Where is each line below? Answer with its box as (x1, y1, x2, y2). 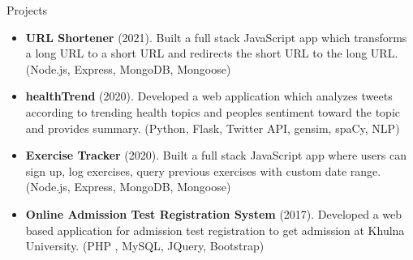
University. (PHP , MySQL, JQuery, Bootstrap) (25, 237, 265, 254)
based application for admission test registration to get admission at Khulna (25, 221, 405, 238)
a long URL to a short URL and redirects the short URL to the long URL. (25, 45, 398, 62)
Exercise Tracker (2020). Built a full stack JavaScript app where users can (25, 147, 407, 164)
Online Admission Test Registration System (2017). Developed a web (25, 205, 402, 222)
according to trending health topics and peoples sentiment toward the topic (25, 103, 400, 120)
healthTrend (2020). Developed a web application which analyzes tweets (25, 87, 393, 104)
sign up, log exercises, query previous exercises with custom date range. (25, 162, 381, 179)
